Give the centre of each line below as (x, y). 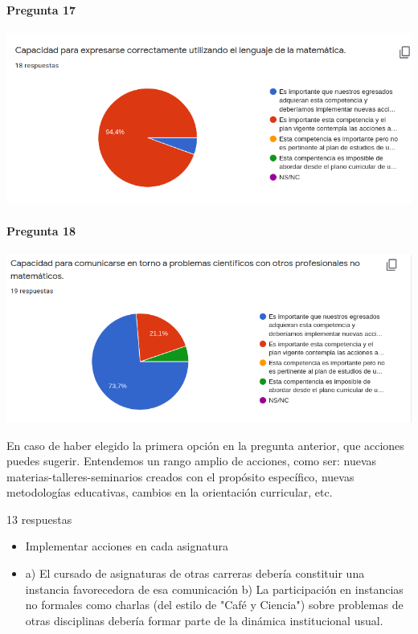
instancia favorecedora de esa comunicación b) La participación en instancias (214, 589)
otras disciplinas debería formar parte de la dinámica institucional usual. (204, 620)
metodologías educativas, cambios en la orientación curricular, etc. (170, 492)
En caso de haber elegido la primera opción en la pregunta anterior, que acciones (205, 445)
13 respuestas (39, 519)
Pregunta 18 (41, 231)
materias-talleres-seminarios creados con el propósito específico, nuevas (180, 476)
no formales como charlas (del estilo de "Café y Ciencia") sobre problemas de (214, 605)
